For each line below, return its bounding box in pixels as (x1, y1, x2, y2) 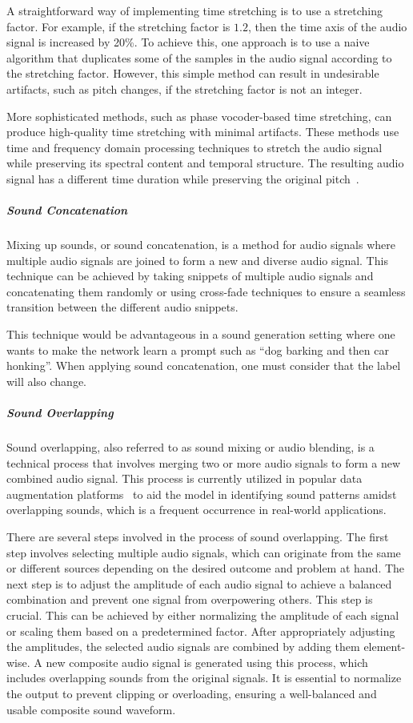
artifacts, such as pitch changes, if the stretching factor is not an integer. (6, 80, 363, 97)
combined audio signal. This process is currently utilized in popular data (6, 470, 363, 487)
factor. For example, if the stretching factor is (6, 18, 231, 34)
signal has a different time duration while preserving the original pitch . (6, 170, 359, 187)
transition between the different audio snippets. (6, 299, 239, 315)
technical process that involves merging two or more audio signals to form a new (6, 454, 401, 471)
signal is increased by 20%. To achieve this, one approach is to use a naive (6, 34, 370, 50)
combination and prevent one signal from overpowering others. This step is (6, 591, 373, 608)
